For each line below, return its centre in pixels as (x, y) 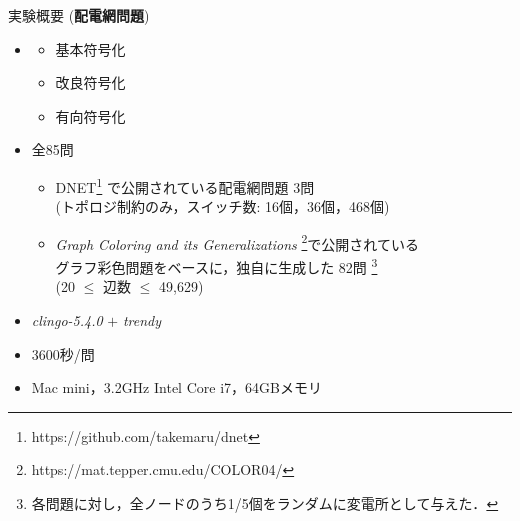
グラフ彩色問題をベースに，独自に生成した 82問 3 (216, 265)
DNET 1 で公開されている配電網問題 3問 (185, 185)
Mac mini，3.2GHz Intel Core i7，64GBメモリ (176, 387)
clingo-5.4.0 (67, 319)
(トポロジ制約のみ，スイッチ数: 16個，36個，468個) (222, 206)
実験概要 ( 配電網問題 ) (79, 15)
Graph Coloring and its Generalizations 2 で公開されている (237, 242)
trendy (142, 319)
